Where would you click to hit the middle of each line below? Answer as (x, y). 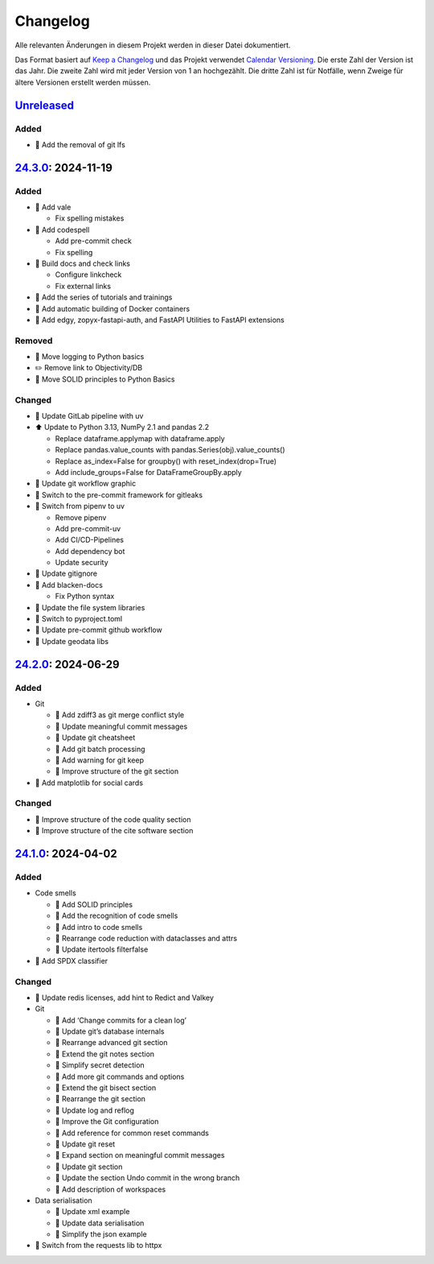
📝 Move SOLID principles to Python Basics (105, 379)
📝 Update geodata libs (72, 641)
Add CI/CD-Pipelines (90, 540)
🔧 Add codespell (62, 229)
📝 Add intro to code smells (99, 927)
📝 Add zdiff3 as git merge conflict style (120, 715)
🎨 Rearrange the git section (100, 1099)
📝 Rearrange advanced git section (111, 1043)
